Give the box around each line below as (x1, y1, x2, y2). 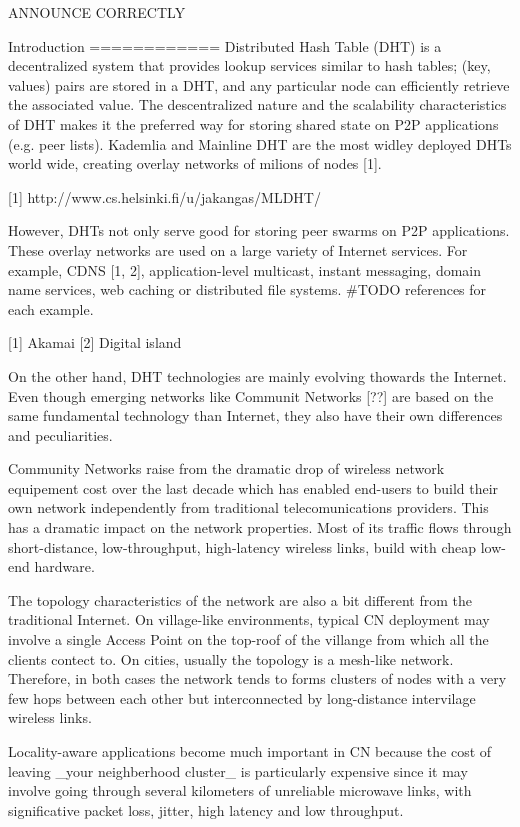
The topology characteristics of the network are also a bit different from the (8, 589, 472, 610)
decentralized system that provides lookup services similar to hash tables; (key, (8, 55, 491, 76)
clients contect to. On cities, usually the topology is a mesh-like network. (8, 648, 454, 669)
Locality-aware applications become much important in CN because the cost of (8, 741, 492, 761)
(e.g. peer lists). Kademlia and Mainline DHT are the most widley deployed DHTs (8, 133, 512, 154)
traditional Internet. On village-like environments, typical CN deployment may (8, 609, 490, 630)
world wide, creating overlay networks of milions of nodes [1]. (8, 153, 382, 174)
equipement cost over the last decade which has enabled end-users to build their (8, 477, 499, 498)
